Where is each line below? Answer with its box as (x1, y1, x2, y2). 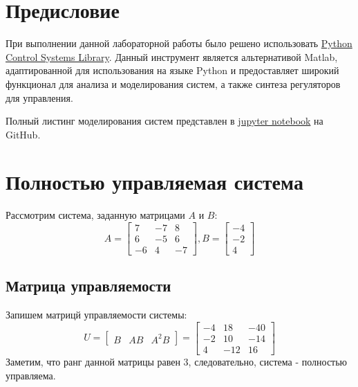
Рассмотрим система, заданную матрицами (6, 208, 185, 222)
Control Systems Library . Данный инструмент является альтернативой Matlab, (6, 49, 338, 64)
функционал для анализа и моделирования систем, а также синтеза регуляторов (6, 76, 341, 91)
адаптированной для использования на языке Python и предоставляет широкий (6, 63, 339, 78)
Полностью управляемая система (6, 168, 303, 196)
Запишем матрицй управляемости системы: (6, 307, 187, 322)
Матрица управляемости (6, 275, 171, 296)
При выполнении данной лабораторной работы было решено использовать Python (6, 36, 352, 51)
